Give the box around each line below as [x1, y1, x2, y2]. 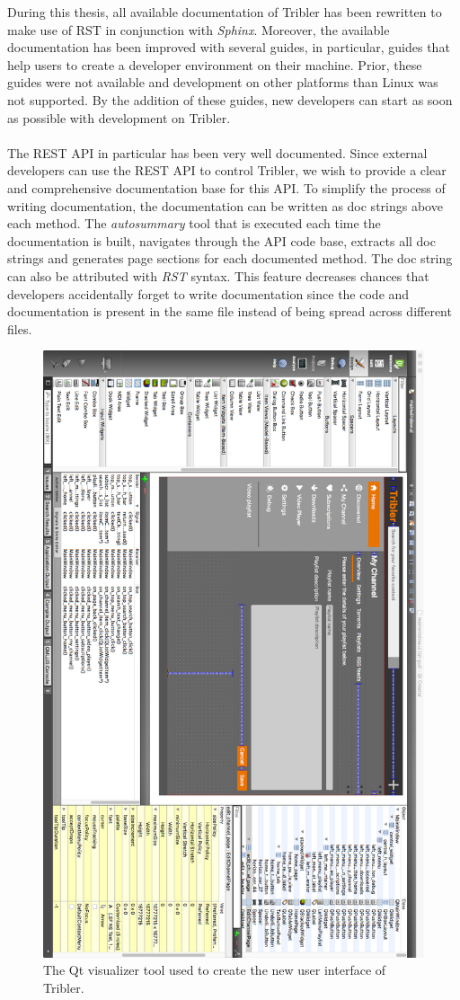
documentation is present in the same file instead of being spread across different [7, 302, 452, 321]
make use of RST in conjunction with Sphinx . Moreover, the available [7, 20, 390, 39]
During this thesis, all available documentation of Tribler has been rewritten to [7, 3, 442, 21]
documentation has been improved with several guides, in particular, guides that [7, 38, 450, 57]
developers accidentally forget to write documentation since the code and [7, 284, 410, 303]
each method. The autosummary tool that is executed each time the [7, 214, 381, 233]
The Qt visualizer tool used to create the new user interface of [43, 960, 386, 979]
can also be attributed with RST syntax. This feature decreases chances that [7, 266, 429, 285]
